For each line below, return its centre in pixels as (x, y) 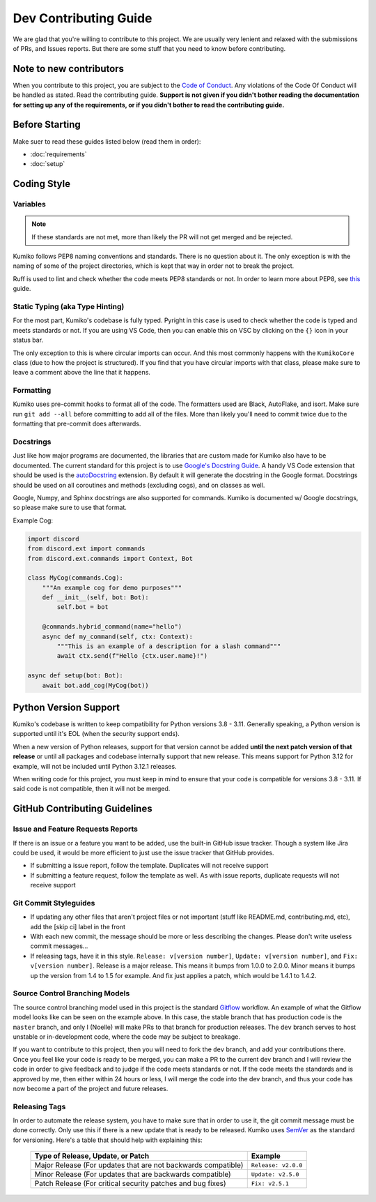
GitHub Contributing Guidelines (83, 809)
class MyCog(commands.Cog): (75, 578)
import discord (53, 539)
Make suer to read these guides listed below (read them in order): (107, 141)
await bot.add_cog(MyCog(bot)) (95, 685)
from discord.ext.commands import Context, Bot (110, 558)
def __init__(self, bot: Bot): (95, 598)
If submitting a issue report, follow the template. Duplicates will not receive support (149, 866)
